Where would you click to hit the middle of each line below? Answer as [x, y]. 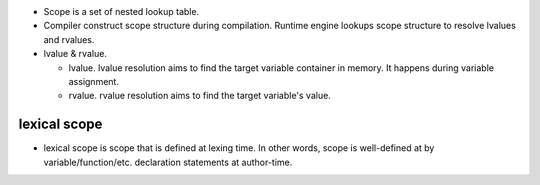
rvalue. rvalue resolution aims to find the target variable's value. [200, 96]
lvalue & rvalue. [75, 54]
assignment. [94, 81]
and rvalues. [69, 39]
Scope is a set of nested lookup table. [121, 11]
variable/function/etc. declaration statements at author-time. [168, 162]
